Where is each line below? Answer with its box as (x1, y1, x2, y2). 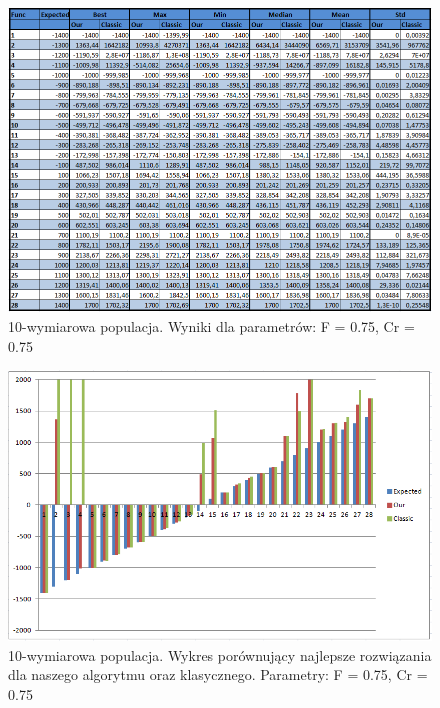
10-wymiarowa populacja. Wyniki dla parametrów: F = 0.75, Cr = (8, 315, 415, 336)
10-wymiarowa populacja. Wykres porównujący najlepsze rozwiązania (8, 644, 432, 665)
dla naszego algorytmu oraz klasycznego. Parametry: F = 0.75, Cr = (8, 664, 428, 685)
